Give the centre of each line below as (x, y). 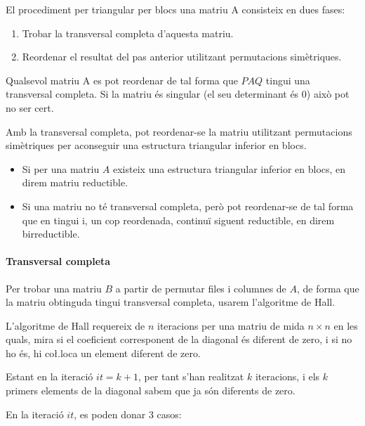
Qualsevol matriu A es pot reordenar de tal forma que (122, 80)
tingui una (288, 80)
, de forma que (328, 288)
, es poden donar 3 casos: (128, 414)
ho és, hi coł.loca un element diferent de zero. (103, 353)
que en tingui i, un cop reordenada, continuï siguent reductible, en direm (178, 220)
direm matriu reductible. (75, 182)
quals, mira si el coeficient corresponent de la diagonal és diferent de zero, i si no (179, 339)
